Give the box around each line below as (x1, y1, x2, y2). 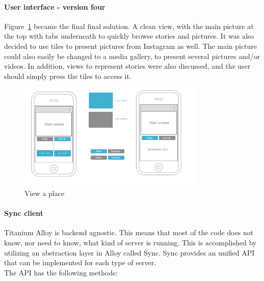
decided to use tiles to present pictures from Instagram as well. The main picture (4, 40, 257, 51)
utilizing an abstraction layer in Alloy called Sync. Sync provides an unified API (4, 247, 255, 258)
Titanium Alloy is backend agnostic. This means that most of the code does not (4, 227, 254, 238)
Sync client (4, 208, 44, 218)
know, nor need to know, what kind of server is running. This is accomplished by (4, 237, 257, 248)
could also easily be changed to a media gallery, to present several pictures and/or (4, 50, 260, 61)
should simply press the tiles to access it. (4, 70, 131, 81)
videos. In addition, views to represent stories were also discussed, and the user (4, 61, 251, 71)
